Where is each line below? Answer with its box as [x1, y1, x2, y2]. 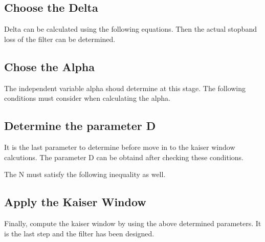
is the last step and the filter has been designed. [4, 228, 154, 238]
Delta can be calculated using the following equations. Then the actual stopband [4, 24, 257, 34]
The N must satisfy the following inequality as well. [4, 169, 166, 180]
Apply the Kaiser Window [4, 194, 146, 210]
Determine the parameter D [4, 118, 156, 134]
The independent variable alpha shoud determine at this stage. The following [4, 82, 246, 93]
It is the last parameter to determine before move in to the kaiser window [4, 141, 235, 152]
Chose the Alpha [4, 58, 95, 74]
